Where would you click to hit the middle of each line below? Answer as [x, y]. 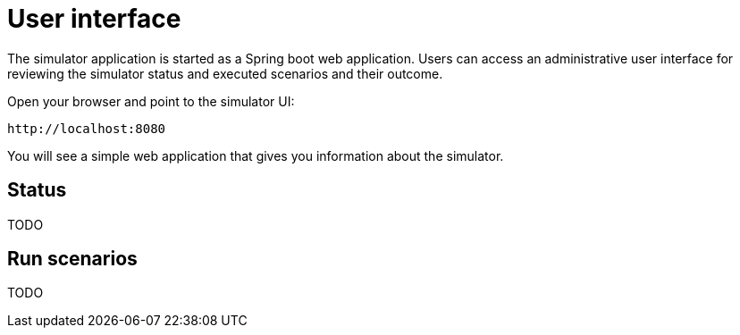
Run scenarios [72, 259]
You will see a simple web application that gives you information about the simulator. [256, 155]
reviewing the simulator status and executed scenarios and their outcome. [225, 73]
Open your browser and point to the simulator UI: [151, 101]
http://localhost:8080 [87, 128]
